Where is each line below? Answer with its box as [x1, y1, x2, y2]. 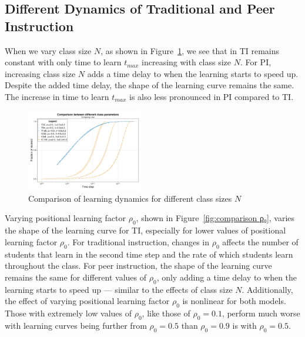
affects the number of [222, 235, 299, 248]
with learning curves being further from [5, 319, 147, 331]
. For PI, [240, 56, 272, 68]
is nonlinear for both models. [182, 295, 286, 307]
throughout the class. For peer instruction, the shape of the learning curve [5, 259, 272, 272]
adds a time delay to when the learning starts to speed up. [87, 67, 299, 79]
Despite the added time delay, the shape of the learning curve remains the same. [5, 79, 294, 91]
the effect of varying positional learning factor [5, 295, 170, 307]
